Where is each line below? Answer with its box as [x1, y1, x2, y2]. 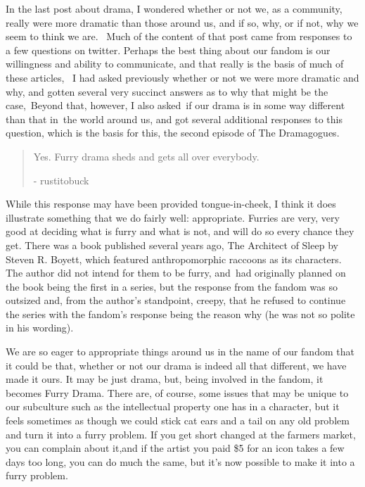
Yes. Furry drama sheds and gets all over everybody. [33, 148, 260, 163]
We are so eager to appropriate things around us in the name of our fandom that [6, 344, 354, 359]
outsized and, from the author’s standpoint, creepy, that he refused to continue [6, 293, 346, 308]
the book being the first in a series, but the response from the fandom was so [6, 279, 338, 293]
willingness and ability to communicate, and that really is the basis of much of [6, 56, 344, 71]
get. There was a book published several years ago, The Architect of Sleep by [6, 237, 338, 252]
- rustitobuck [33, 172, 89, 187]
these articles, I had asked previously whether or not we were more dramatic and [6, 70, 359, 84]
